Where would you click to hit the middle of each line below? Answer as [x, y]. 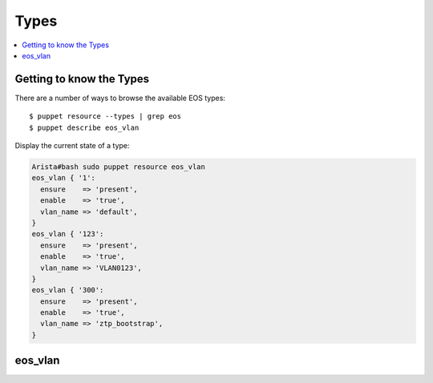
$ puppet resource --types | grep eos [105, 117]
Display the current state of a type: [72, 146]
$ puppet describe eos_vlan [84, 127]
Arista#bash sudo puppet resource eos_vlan [119, 167]
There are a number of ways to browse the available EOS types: [120, 98]
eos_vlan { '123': [68, 234]
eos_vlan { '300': [68, 290]
